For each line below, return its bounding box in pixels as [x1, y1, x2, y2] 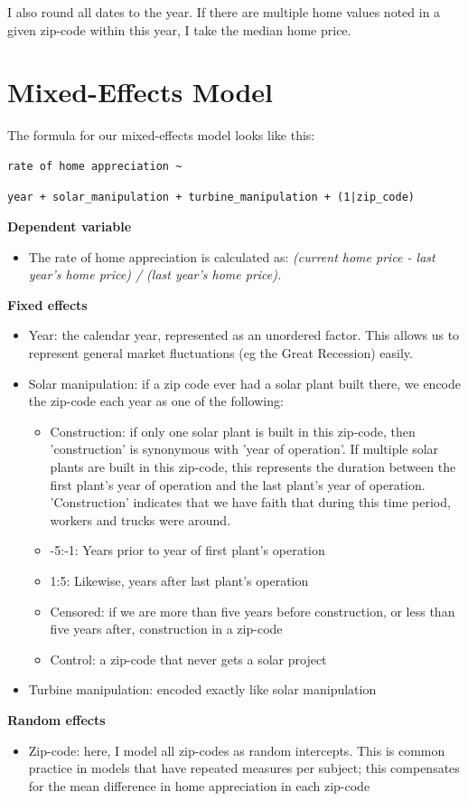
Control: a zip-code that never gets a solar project [50, 649, 327, 668]
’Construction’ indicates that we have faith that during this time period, [50, 493, 451, 512]
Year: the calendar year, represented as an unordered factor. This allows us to [28, 325, 460, 344]
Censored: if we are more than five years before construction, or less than [50, 601, 455, 620]
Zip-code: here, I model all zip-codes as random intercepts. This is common [28, 740, 445, 759]
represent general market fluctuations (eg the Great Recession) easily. [28, 344, 413, 363]
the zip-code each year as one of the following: [28, 391, 284, 410]
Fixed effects [7, 295, 88, 314]
